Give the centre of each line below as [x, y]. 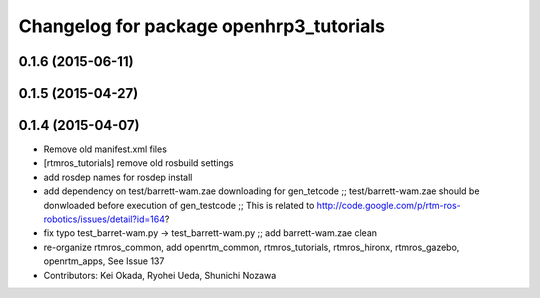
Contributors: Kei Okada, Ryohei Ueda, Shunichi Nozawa [160, 275]
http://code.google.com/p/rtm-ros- [389, 205]
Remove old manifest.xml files [105, 149]
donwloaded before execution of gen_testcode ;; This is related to [179, 205]
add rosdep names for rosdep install [118, 177]
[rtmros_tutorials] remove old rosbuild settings [138, 163]
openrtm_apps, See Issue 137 [104, 261]
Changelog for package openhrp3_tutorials [201, 26]
